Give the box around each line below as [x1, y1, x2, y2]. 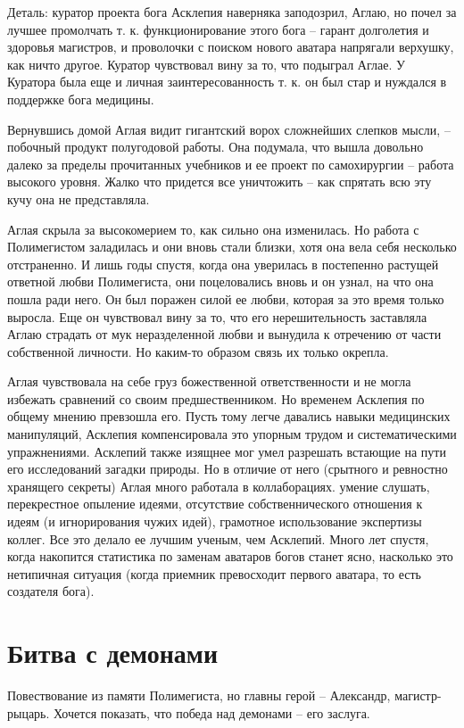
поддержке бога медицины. [7, 89, 154, 108]
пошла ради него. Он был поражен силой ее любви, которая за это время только [7, 289, 444, 308]
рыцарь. [7, 703, 50, 722]
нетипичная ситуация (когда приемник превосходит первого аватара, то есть [7, 564, 421, 583]
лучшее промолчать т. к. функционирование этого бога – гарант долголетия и [7, 20, 429, 38]
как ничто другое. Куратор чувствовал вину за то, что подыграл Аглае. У [7, 54, 405, 73]
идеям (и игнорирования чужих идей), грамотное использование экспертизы [7, 512, 422, 531]
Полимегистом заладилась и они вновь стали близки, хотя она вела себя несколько [7, 237, 457, 256]
